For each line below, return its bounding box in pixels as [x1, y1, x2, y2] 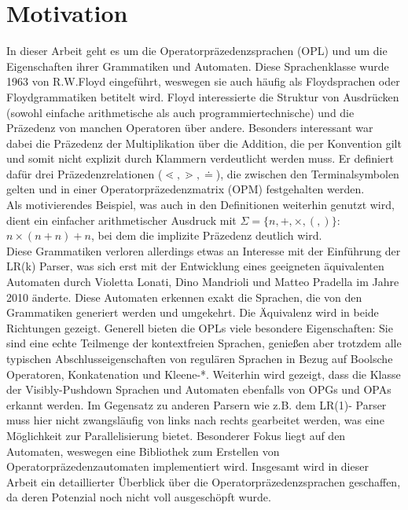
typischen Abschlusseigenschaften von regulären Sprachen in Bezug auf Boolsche [6, 350, 393, 366]
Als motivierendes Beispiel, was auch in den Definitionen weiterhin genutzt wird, [6, 196, 395, 213]
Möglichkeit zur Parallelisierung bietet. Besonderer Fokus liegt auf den [6, 427, 346, 443]
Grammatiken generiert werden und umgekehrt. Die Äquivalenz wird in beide [6, 304, 379, 321]
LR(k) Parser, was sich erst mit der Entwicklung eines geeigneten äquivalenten [6, 258, 384, 274]
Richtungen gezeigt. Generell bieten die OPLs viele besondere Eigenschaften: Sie [6, 319, 393, 336]
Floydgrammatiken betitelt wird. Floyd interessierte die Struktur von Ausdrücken [6, 88, 399, 105]
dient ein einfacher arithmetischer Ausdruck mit [6, 211, 237, 228]
